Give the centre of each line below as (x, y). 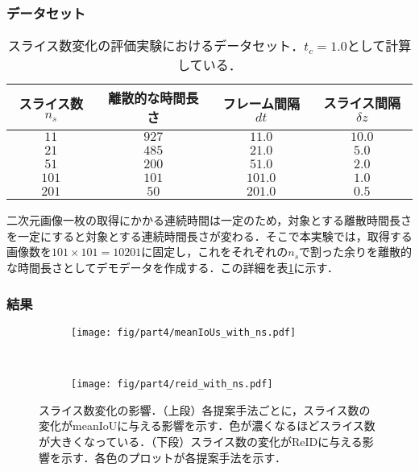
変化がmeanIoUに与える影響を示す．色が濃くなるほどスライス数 (207, 426)
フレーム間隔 (261, 103)
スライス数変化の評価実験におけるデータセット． (156, 46)
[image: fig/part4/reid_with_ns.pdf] (172, 384)
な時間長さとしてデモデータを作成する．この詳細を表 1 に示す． (173, 267)
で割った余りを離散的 (356, 252)
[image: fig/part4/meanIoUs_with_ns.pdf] (184, 332)
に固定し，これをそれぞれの (215, 252)
